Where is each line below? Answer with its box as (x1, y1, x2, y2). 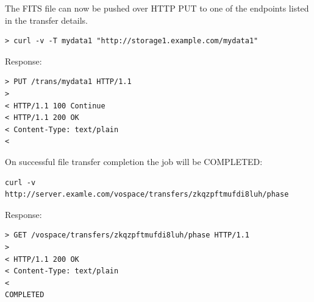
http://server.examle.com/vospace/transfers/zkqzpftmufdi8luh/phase (5, 190, 289, 199)
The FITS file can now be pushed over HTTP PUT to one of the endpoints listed (5, 2, 309, 14)
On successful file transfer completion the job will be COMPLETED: (5, 155, 263, 167)
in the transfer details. (5, 13, 88, 26)
